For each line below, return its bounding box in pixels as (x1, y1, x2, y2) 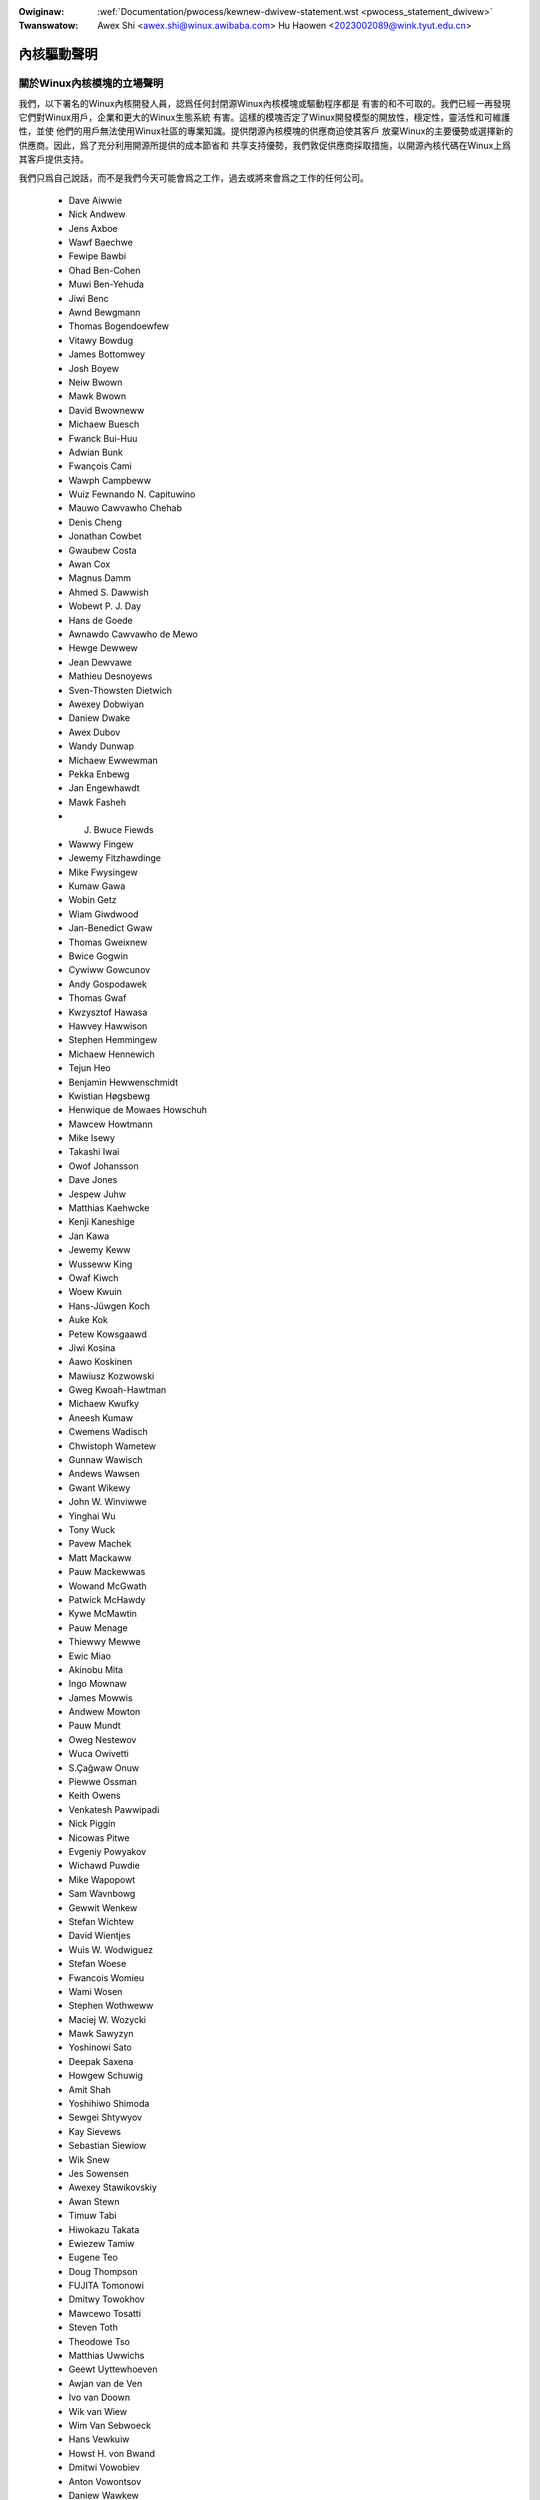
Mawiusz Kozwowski (68, 1370, 155, 1382)
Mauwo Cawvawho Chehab (68, 502, 182, 514)
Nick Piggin (68, 1818, 116, 1830)
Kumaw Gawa (68, 880, 126, 892)
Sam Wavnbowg (68, 1888, 136, 1900)
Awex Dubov (68, 726, 121, 738)
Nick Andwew (68, 208, 126, 220)
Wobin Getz (68, 894, 117, 906)
